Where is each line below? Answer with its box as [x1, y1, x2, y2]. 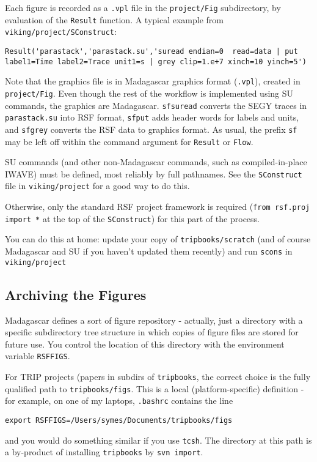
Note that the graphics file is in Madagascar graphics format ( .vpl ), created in [5, 75, 301, 88]
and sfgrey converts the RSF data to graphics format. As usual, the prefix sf [5, 122, 297, 135]
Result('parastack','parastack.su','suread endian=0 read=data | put [5, 47, 298, 56]
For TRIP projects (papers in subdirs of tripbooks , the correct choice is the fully [5, 370, 311, 383]
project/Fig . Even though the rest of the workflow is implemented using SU [5, 86, 294, 99]
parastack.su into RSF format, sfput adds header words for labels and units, [5, 111, 299, 124]
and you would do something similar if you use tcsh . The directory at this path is [5, 433, 312, 446]
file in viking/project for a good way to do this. [5, 179, 190, 192]
